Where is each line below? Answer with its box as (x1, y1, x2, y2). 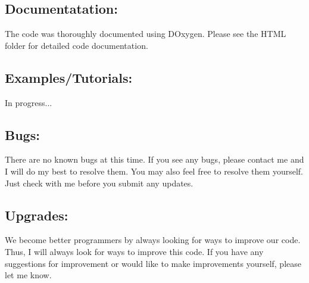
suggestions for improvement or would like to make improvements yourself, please (5, 257, 301, 269)
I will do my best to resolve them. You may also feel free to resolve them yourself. (5, 164, 303, 177)
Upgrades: (5, 206, 68, 224)
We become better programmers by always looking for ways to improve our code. (5, 234, 301, 246)
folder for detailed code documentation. (5, 39, 148, 51)
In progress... (5, 96, 52, 108)
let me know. (5, 269, 52, 281)
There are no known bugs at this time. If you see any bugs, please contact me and (5, 153, 304, 166)
